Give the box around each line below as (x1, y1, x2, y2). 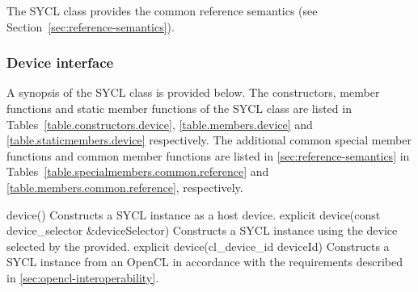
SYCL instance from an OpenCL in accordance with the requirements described (6, 253, 403, 270)
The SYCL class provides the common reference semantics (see (6, 2, 318, 19)
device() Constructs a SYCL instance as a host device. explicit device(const (6, 206, 381, 223)
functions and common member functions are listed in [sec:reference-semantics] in (6, 147, 410, 164)
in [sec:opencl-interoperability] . (6, 269, 159, 286)
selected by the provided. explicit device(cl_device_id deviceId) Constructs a (6, 237, 390, 254)
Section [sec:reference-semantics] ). (6, 18, 175, 35)
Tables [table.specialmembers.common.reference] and (6, 163, 269, 180)
